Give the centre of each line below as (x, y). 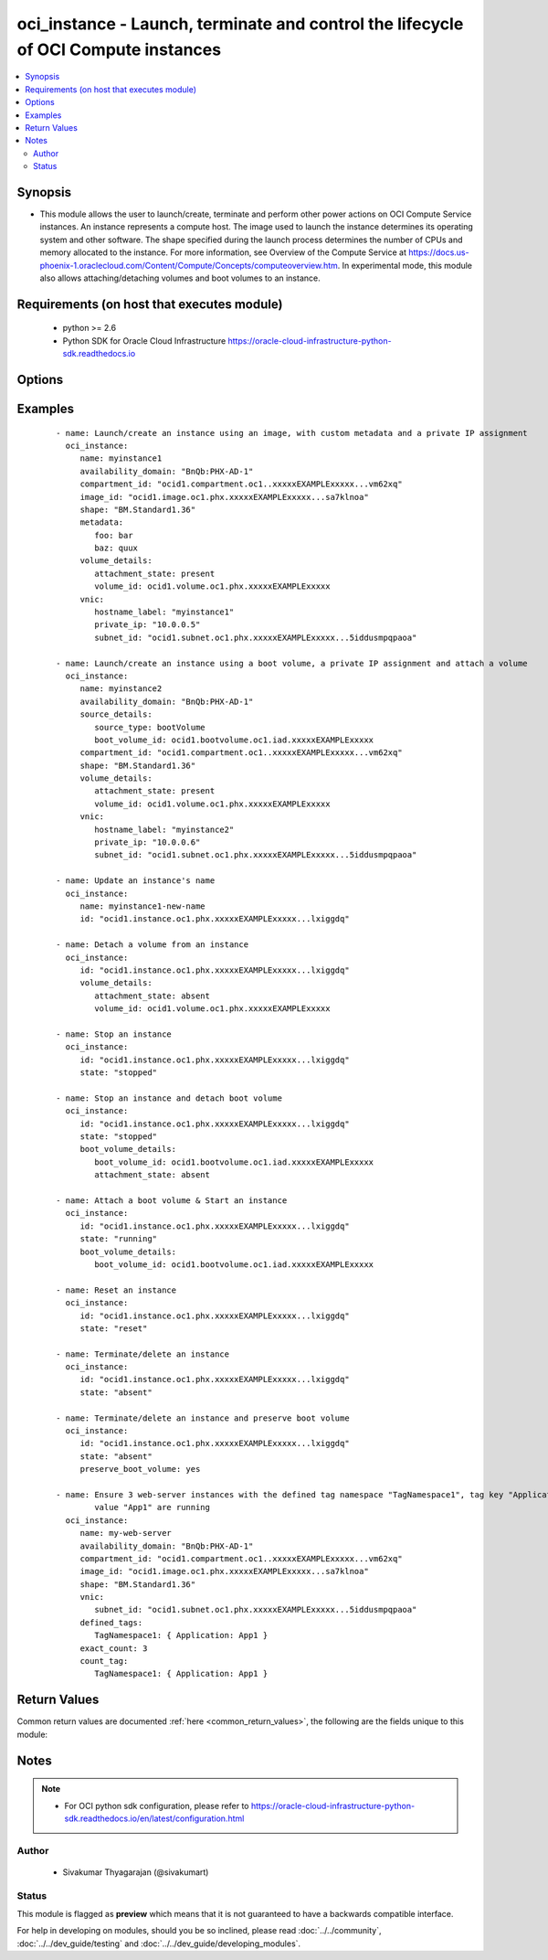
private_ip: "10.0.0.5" (148, 625)
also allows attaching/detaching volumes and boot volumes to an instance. (180, 278)
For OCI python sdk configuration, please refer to (157, 1806)
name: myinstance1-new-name (142, 906)
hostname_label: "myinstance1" (164, 612)
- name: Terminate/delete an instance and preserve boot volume (203, 1418)
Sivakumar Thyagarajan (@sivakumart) (136, 1872)
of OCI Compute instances (119, 49)
